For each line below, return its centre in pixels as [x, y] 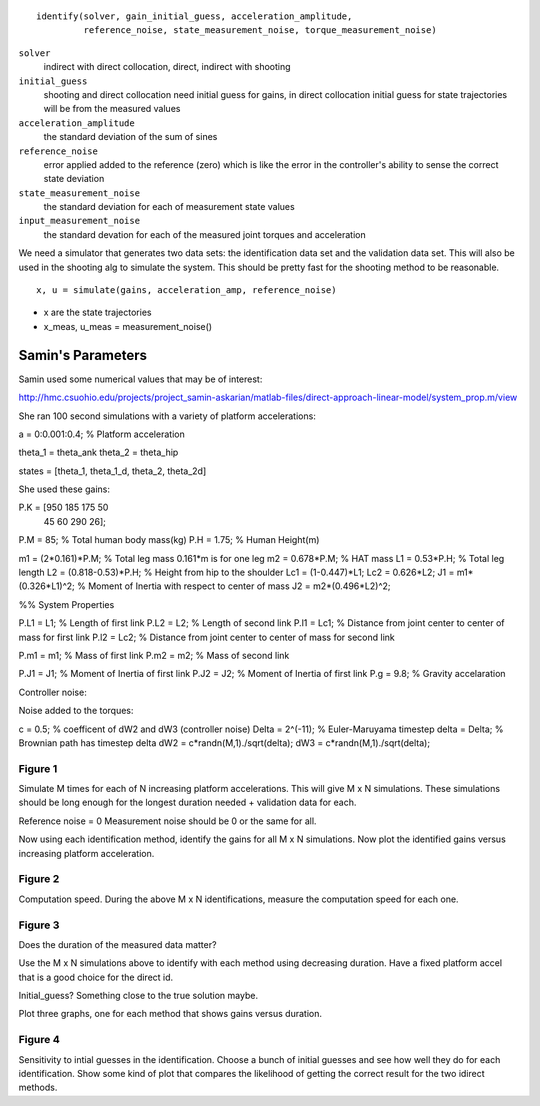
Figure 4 [39, 1040]
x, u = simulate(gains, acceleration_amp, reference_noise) [186, 290]
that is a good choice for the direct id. [96, 977]
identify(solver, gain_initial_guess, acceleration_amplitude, [194, 16]
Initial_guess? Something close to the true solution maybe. [138, 996]
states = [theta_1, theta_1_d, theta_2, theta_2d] [112, 471]
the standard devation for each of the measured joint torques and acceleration [204, 234]
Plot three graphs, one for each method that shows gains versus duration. [170, 1014]
